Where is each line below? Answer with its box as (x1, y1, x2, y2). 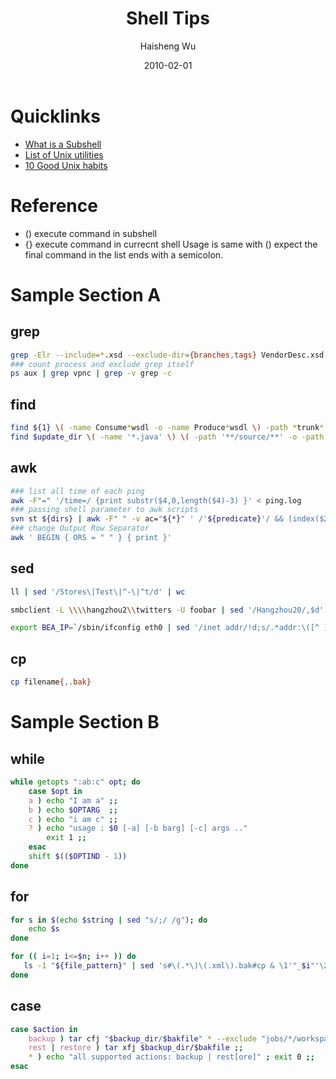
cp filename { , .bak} (10, 677, 92, 687)
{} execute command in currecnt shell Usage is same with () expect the (24, 238, 318, 250)
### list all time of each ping (10, 486, 145, 496)
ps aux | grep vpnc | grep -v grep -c (10, 368, 172, 379)
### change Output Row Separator (10, 523, 150, 534)
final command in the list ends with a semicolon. (24, 248, 224, 261)
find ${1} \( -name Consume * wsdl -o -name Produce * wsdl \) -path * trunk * (10, 423, 325, 433)
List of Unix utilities (24, 148, 104, 161)
